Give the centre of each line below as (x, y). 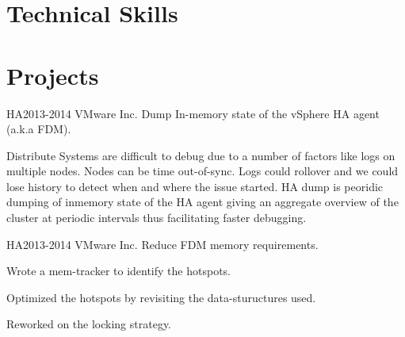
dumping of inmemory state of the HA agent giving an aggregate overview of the (202, 202)
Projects (53, 75)
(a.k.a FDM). (39, 129)
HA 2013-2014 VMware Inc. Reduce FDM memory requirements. (162, 244)
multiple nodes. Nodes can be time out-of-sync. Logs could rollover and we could (202, 171)
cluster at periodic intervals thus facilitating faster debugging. (157, 218)
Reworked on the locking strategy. (89, 324)
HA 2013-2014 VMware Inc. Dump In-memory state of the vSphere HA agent (193, 113)
